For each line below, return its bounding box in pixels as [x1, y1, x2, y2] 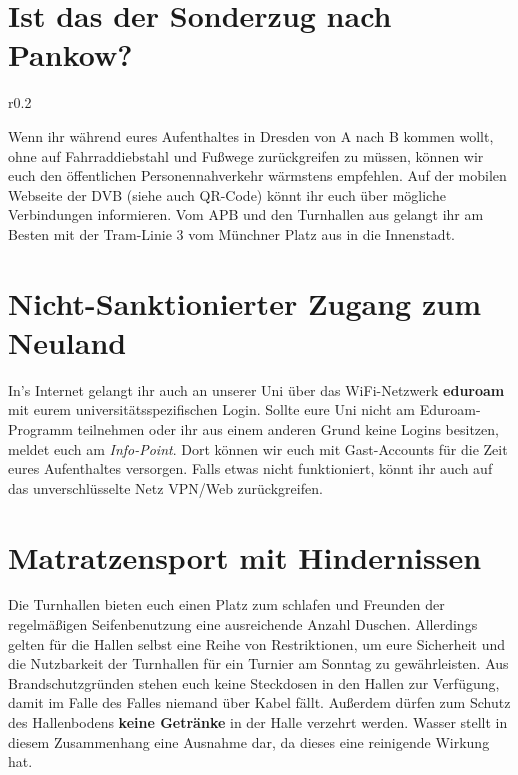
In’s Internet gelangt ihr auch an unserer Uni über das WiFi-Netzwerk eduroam [8, 379, 505, 400]
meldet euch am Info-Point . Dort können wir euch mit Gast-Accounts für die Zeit [8, 438, 508, 459]
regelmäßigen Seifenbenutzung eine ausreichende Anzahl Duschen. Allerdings [8, 614, 478, 635]
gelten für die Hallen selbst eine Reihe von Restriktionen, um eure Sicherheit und [8, 633, 505, 654]
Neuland [8, 321, 127, 362]
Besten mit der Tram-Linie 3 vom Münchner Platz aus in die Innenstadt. [8, 223, 455, 244]
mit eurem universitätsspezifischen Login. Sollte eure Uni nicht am [8, 399, 415, 420]
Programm [8, 418, 73, 439]
